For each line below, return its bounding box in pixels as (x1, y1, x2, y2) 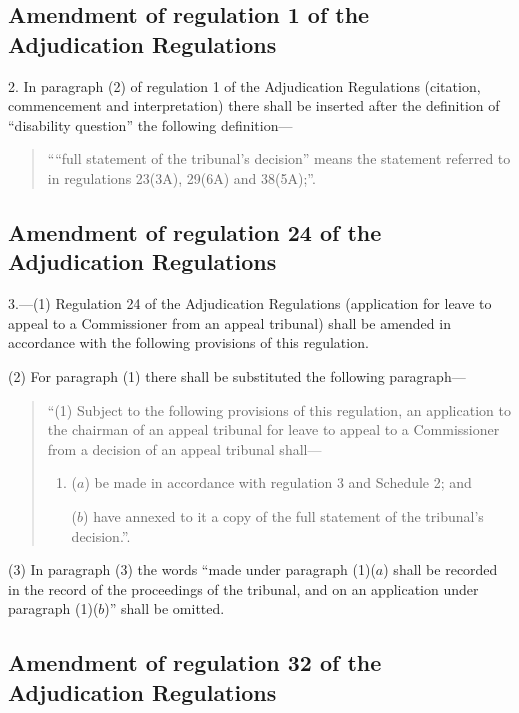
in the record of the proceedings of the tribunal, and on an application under (8, 578, 479, 599)
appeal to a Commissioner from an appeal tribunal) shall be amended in (8, 312, 451, 333)
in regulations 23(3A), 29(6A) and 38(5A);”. (47, 167, 316, 188)
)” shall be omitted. (104, 598, 225, 619)
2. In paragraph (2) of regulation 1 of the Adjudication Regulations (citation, (8, 75, 481, 96)
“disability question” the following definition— (8, 114, 293, 135)
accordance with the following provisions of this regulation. (8, 332, 369, 353)
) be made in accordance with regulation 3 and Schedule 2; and (84, 472, 472, 493)
